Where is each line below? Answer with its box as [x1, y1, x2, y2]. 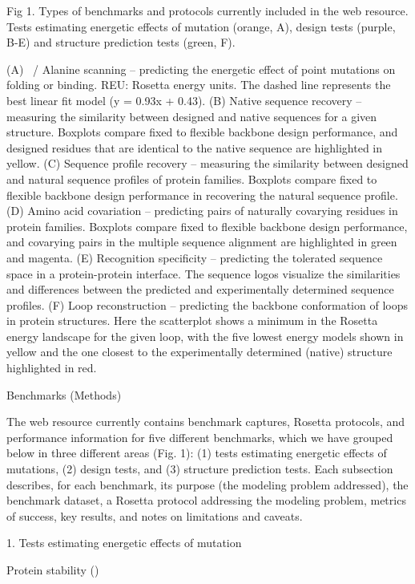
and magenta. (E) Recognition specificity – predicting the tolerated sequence [6, 249, 383, 266]
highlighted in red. [6, 359, 97, 376]
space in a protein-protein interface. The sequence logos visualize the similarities [6, 265, 401, 282]
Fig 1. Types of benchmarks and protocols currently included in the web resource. [6, 2, 409, 18]
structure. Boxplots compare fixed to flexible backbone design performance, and [6, 124, 398, 140]
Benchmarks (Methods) [6, 386, 122, 403]
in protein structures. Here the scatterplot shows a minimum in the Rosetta [6, 312, 378, 329]
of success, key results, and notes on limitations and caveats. [6, 507, 303, 524]
